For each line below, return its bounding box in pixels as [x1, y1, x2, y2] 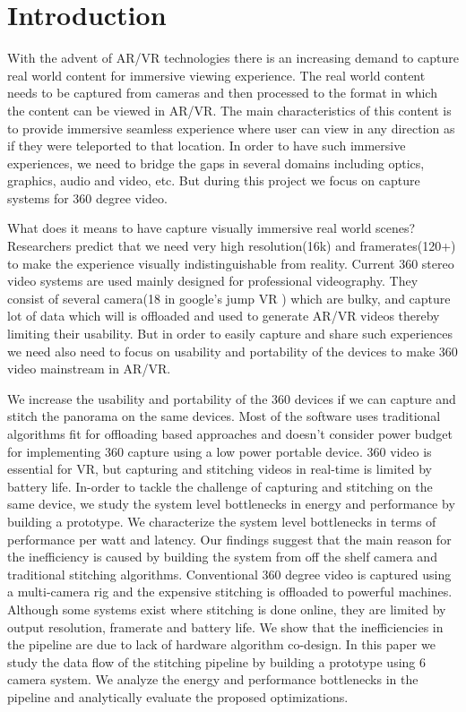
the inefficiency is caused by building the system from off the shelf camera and [7, 547, 437, 566]
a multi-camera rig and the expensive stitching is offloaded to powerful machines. [7, 582, 453, 601]
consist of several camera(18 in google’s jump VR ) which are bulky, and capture [7, 288, 451, 307]
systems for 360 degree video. [7, 188, 168, 207]
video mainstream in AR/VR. [7, 359, 171, 378]
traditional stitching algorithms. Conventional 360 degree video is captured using [7, 564, 452, 583]
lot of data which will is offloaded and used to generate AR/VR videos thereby [7, 306, 440, 325]
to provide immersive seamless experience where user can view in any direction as [7, 118, 455, 137]
